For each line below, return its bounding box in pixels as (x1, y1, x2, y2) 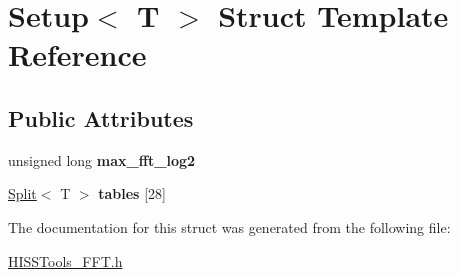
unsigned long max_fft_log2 (8, 149, 196, 170)
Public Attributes (8, 102, 194, 133)
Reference (8, 34, 147, 75)
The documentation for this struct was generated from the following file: (8, 216, 451, 237)
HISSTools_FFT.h (8, 250, 123, 271)
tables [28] (98, 183, 166, 204)
